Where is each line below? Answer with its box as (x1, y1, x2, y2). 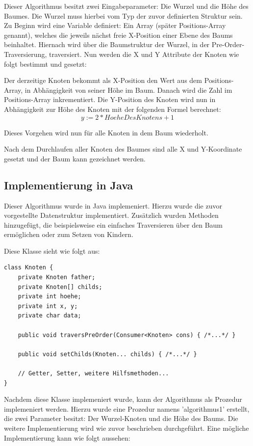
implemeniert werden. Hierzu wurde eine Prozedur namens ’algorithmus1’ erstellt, (4, 403, 250, 414)
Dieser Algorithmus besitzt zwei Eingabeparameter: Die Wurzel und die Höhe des (4, 1, 249, 11)
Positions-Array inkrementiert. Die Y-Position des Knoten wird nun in (4, 94, 216, 105)
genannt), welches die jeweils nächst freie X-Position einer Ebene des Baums (4, 29, 233, 40)
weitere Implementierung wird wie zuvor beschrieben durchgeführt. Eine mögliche (4, 422, 249, 433)
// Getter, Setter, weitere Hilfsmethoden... (18, 370, 169, 377)
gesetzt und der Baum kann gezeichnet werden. (4, 153, 146, 163)
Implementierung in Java (4, 177, 133, 192)
